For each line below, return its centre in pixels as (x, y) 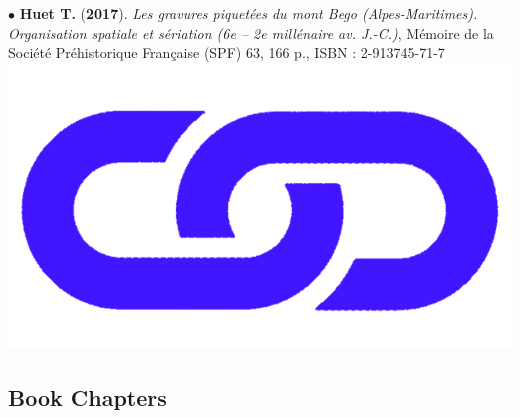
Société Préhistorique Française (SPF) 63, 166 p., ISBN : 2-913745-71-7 (226, 52)
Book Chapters (87, 397)
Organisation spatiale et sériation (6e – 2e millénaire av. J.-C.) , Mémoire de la (251, 32)
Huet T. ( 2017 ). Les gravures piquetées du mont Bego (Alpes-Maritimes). (248, 13)
